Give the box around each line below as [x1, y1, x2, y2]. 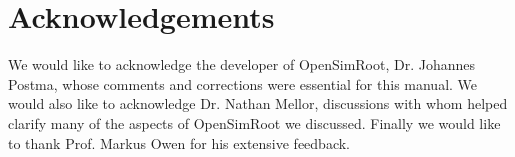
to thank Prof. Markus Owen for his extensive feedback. [8, 132, 351, 153]
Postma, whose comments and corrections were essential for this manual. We [8, 73, 478, 94]
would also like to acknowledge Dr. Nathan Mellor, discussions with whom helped [8, 93, 508, 114]
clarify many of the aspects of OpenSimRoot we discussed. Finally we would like [8, 112, 501, 133]
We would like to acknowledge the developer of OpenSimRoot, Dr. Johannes [8, 54, 476, 75]
